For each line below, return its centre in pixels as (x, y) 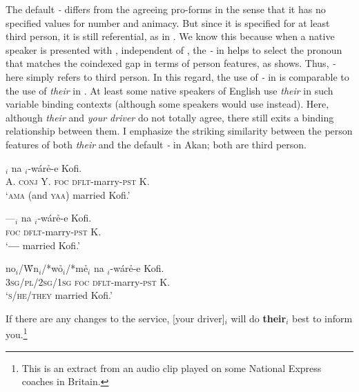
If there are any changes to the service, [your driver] (115, 318)
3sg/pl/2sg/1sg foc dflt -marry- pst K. (88, 281)
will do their (259, 318)
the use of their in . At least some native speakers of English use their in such (169, 90)
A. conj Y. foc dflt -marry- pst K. (78, 181)
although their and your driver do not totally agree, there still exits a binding (170, 117)
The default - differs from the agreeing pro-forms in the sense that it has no (166, 9)
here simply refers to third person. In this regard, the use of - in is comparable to (177, 76)
